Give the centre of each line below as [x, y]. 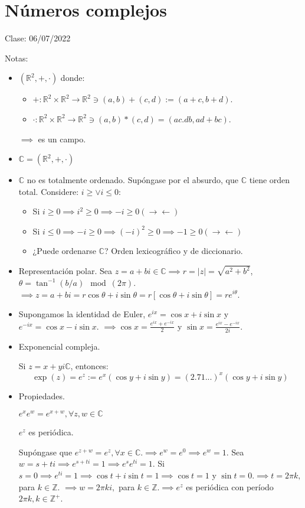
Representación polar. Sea [65, 271]
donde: [73, 78]
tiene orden [270, 180]
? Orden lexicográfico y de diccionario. [173, 251]
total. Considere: [49, 191]
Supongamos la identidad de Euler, [82, 314]
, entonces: [89, 366]
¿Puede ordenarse [64, 251]
